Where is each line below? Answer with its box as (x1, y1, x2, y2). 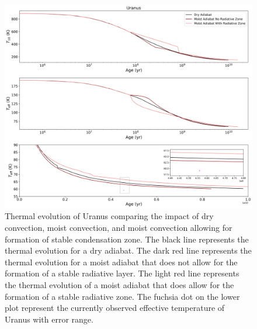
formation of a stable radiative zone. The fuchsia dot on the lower (5, 290, 240, 302)
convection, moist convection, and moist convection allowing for (5, 221, 232, 233)
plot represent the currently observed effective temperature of (5, 302, 225, 314)
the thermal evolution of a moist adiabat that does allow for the (5, 278, 234, 290)
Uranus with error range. (5, 313, 93, 325)
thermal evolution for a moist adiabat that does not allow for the (5, 255, 238, 268)
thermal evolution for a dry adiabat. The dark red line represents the (5, 244, 252, 257)
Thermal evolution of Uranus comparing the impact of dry (5, 210, 214, 222)
